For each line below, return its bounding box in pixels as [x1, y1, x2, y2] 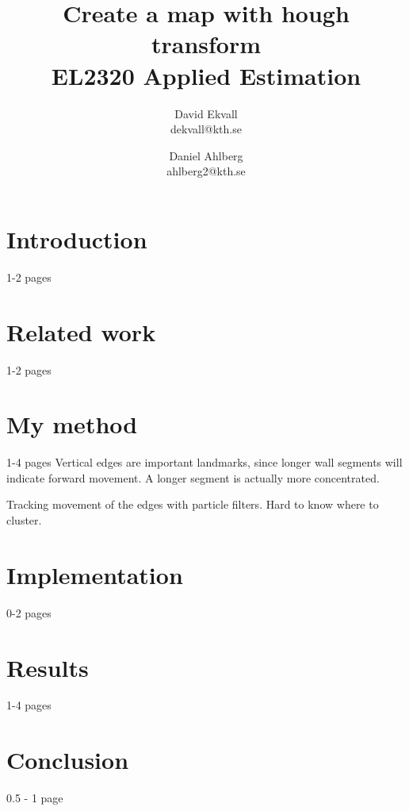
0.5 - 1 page [6, 790, 63, 806]
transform [151, 28, 262, 60]
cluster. [6, 512, 42, 528]
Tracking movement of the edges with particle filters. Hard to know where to [6, 496, 379, 513]
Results [6, 651, 89, 683]
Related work [6, 315, 156, 348]
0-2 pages [6, 604, 52, 621]
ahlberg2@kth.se [166, 163, 246, 179]
